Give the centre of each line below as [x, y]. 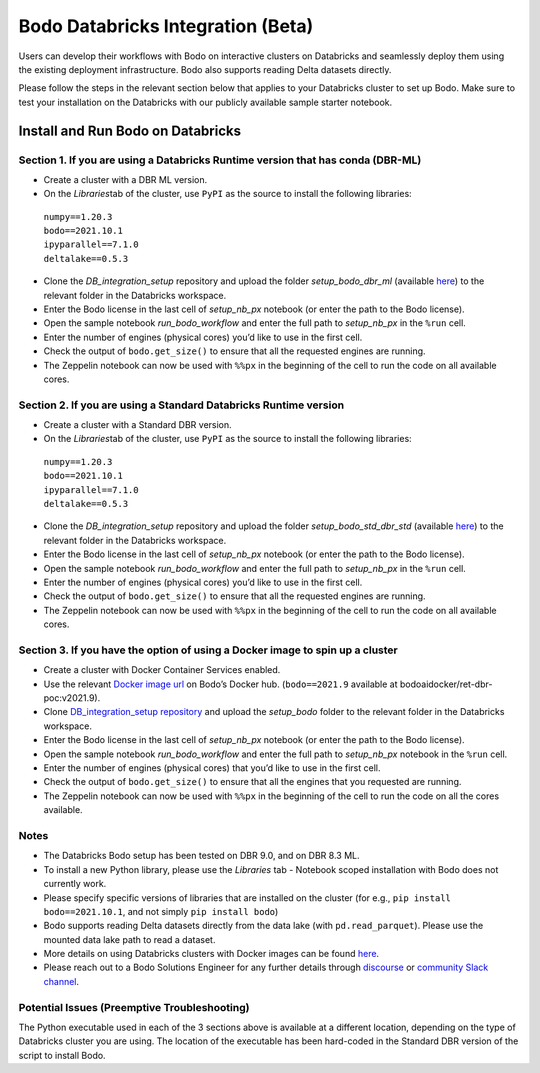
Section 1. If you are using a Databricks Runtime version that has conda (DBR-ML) [220, 160]
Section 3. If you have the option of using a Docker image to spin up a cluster [208, 650]
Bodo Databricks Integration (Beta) [166, 26]
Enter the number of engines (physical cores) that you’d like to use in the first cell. [212, 768]
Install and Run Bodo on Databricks [130, 130]
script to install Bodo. [62, 1055]
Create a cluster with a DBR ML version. [125, 179]
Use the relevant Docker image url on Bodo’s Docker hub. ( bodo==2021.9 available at [221, 684]
